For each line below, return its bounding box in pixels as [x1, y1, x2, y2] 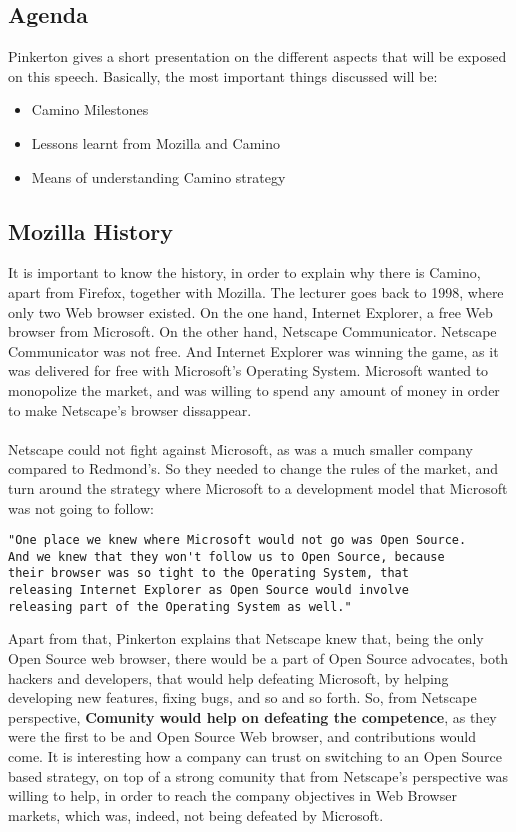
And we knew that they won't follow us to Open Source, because [8, 549, 445, 564]
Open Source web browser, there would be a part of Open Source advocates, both [8, 647, 509, 668]
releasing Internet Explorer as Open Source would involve [8, 583, 409, 598]
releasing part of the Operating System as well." [8, 599, 352, 614]
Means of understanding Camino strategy [31, 166, 286, 187]
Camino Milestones [31, 99, 149, 120]
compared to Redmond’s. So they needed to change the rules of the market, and [8, 458, 499, 479]
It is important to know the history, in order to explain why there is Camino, [8, 262, 481, 283]
